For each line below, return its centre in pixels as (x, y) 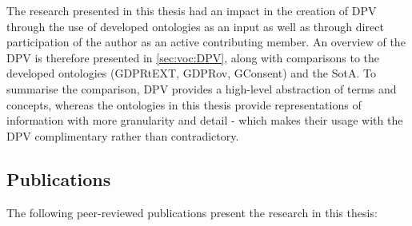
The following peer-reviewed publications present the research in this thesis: (192, 212)
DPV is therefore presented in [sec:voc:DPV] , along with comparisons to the (193, 57)
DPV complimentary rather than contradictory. (123, 135)
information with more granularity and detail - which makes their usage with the (205, 120)
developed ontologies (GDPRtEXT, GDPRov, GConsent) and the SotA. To (191, 73)
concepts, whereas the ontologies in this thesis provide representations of (184, 104)
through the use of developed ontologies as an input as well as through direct (195, 26)
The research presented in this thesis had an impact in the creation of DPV (192, 10)
